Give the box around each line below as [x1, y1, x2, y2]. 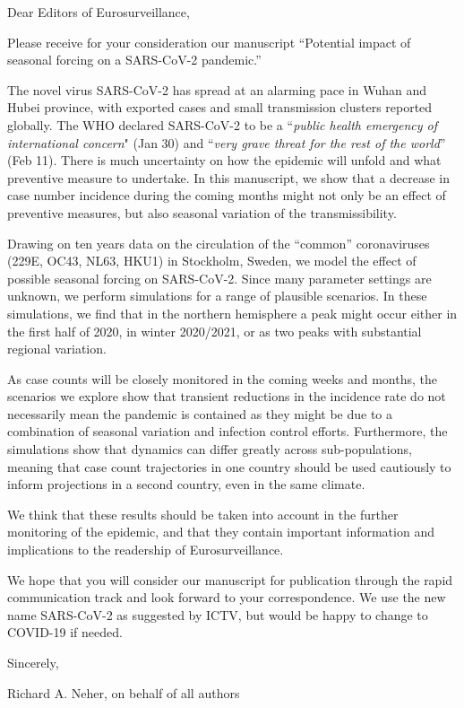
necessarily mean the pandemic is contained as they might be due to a [7, 404, 393, 423]
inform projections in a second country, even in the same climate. [7, 475, 365, 494]
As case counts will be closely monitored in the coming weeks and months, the [7, 369, 437, 388]
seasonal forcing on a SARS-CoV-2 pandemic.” [7, 50, 262, 69]
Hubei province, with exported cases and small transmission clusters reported [7, 98, 433, 117]
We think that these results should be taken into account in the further [7, 504, 399, 523]
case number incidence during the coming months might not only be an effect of [7, 186, 446, 205]
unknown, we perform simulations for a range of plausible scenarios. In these [7, 286, 427, 305]
